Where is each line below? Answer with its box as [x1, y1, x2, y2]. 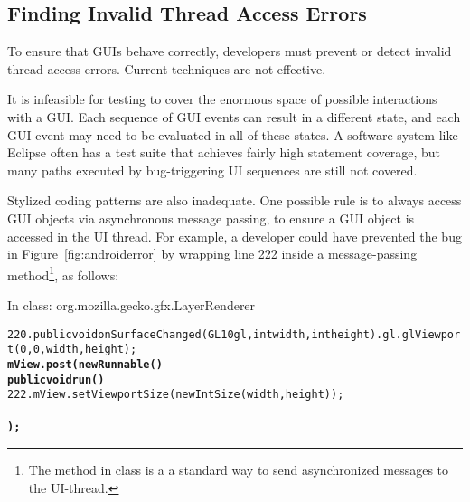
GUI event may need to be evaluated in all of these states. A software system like [7, 125, 458, 144]
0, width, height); [33, 343, 137, 356]
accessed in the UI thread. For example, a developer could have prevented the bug [7, 226, 462, 245]
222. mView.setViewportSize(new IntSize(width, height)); [7, 388, 344, 402]
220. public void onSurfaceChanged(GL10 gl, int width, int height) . [7, 327, 383, 341]
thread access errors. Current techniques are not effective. [7, 59, 326, 78]
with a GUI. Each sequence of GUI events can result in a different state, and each [7, 107, 461, 126]
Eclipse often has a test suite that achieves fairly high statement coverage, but [7, 143, 441, 162]
